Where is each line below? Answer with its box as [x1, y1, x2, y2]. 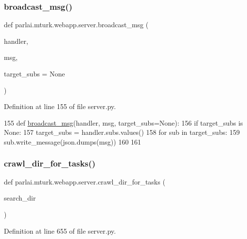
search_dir [4, 193, 36, 203]
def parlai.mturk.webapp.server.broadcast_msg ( [4, 19, 149, 30]
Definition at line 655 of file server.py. [4, 225, 116, 236]
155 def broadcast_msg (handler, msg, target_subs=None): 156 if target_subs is [4, 117, 243, 128]
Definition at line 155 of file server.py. [4, 101, 116, 111]
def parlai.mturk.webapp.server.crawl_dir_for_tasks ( [4, 176, 165, 186]
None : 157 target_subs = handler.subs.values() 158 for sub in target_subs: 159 [4, 127, 240, 137]
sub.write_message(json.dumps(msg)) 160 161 [4, 136, 141, 147]
